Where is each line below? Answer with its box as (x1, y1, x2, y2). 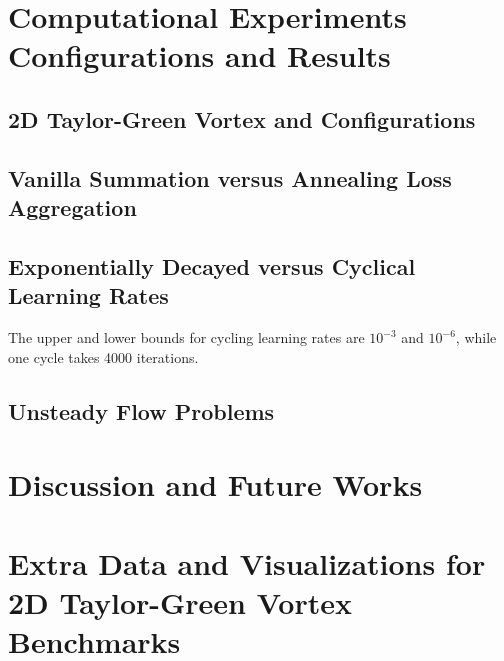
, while (455, 327, 497, 348)
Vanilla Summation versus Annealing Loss (8, 162, 452, 193)
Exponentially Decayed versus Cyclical (8, 250, 416, 281)
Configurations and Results (8, 35, 391, 76)
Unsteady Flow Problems (8, 395, 275, 426)
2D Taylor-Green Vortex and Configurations (8, 103, 476, 134)
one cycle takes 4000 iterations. (8, 346, 199, 367)
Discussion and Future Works (8, 464, 423, 505)
